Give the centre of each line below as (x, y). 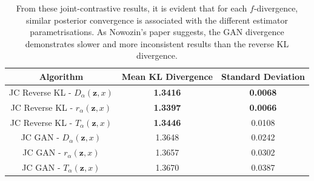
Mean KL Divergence (167, 76)
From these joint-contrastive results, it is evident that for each (132, 8)
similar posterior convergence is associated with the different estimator (157, 20)
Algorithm (61, 76)
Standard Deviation (263, 76)
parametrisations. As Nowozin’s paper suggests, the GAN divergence (157, 32)
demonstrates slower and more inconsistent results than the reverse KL (157, 43)
